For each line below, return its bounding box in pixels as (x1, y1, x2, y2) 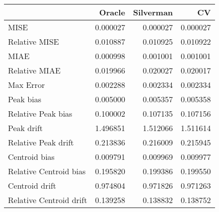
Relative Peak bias (8, 108, 73, 119)
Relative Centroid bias (8, 165, 86, 177)
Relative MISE (8, 36, 59, 47)
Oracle (99, 6, 125, 18)
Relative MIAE (8, 65, 61, 76)
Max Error (8, 79, 45, 90)
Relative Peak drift (8, 137, 74, 148)
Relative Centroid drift (8, 194, 87, 206)
